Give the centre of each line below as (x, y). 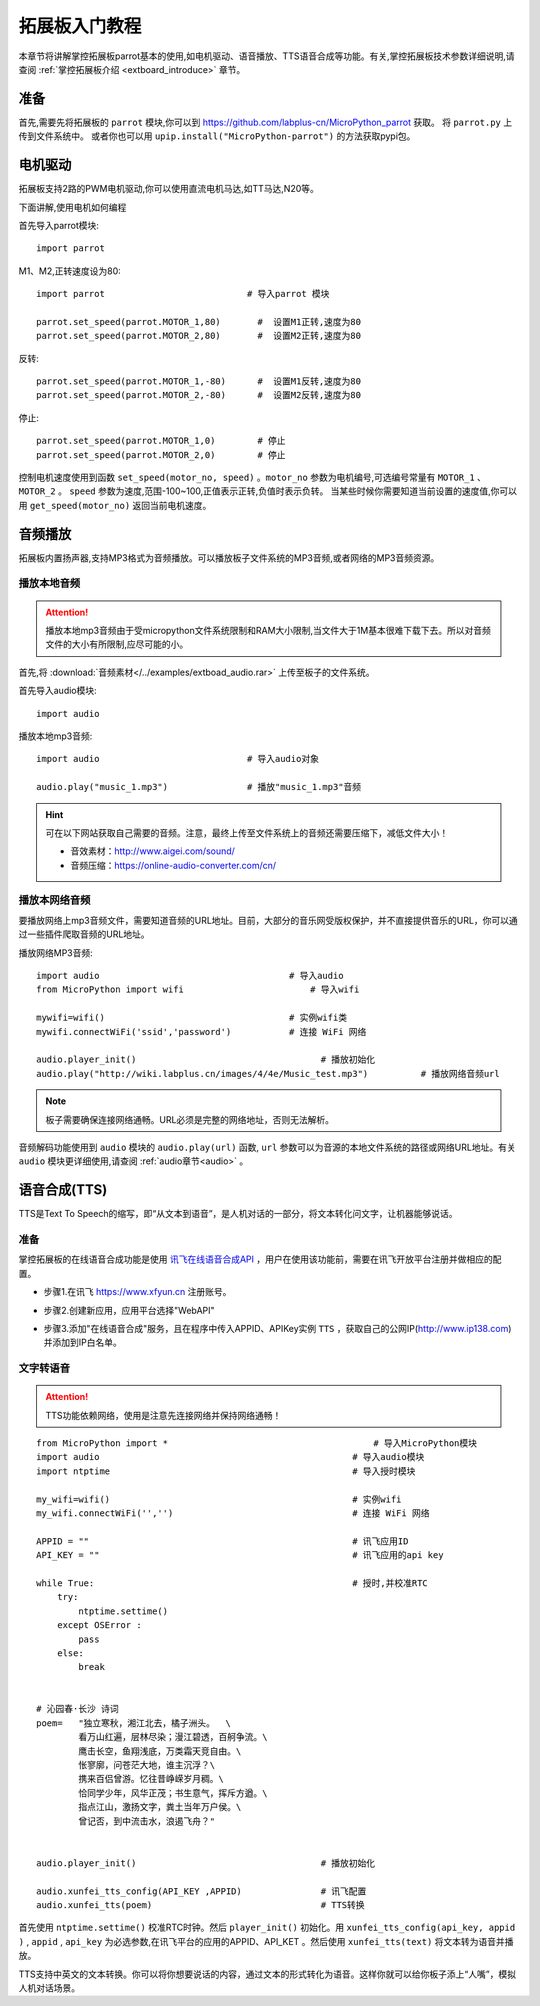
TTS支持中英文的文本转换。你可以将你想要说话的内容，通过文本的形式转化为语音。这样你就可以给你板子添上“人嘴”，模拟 (267, 1974)
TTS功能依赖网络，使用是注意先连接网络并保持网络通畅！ (163, 1415)
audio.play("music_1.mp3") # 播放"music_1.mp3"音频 (199, 787)
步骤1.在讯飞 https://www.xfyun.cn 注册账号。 (137, 1292)
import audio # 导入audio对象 (178, 759)
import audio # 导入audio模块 (230, 1457)
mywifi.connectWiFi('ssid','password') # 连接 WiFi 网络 (201, 1031)
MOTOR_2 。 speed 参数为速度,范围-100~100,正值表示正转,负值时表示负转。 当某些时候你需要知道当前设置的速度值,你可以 (268, 491)
